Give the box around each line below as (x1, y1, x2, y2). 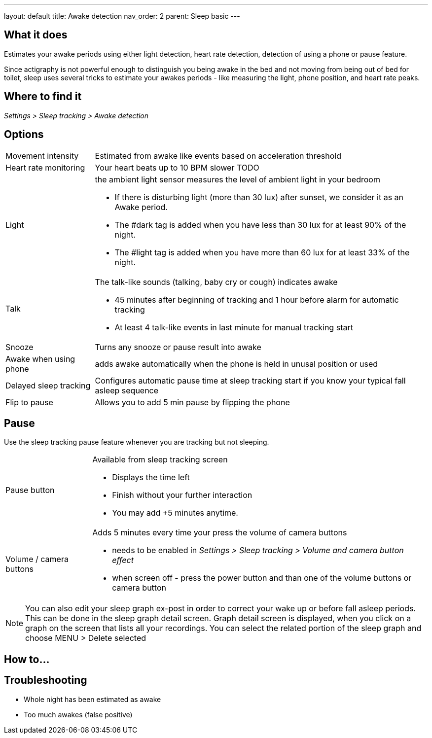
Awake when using (5, 353, 75, 364)
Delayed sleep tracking (5, 380, 91, 390)
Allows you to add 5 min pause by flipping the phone (95, 397, 290, 407)
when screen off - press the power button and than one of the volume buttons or (112, 573, 412, 583)
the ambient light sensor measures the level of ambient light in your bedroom (95, 174, 380, 184)
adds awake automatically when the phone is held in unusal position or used (95, 358, 378, 369)
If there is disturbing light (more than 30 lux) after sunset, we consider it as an (114, 192, 404, 202)
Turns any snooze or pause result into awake (95, 342, 261, 352)
